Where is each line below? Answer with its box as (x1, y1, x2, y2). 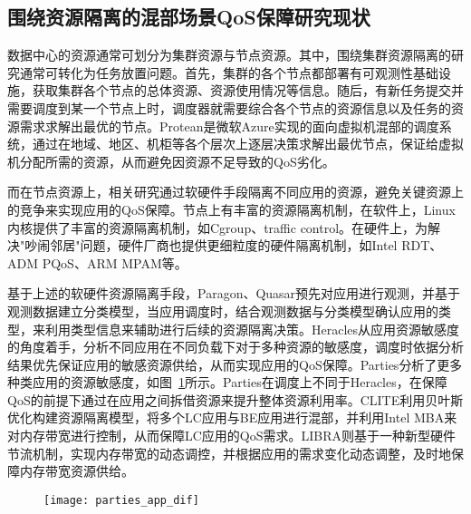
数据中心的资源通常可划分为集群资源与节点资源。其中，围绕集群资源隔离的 (7, 45, 451, 64)
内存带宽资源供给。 (19, 461, 134, 480)
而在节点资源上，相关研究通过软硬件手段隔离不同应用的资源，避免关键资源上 (7, 182, 464, 201)
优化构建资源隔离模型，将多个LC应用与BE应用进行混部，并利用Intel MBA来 (7, 408, 457, 427)
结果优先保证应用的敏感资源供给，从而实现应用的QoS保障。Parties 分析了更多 (7, 354, 463, 373)
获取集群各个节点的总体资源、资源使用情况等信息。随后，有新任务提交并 (32, 81, 464, 100)
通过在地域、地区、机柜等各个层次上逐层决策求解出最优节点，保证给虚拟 (32, 134, 464, 153)
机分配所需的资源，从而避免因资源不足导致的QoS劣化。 (7, 151, 335, 170)
